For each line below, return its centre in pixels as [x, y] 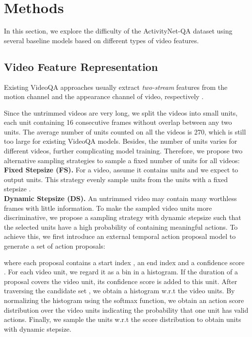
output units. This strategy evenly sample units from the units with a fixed [116, 179]
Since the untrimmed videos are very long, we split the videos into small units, [121, 112]
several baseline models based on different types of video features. [101, 40]
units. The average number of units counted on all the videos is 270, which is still [125, 131]
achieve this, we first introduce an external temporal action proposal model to [120, 236]
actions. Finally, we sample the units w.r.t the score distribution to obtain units [123, 319]
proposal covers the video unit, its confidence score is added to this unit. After [121, 281]
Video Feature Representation [81, 66]
